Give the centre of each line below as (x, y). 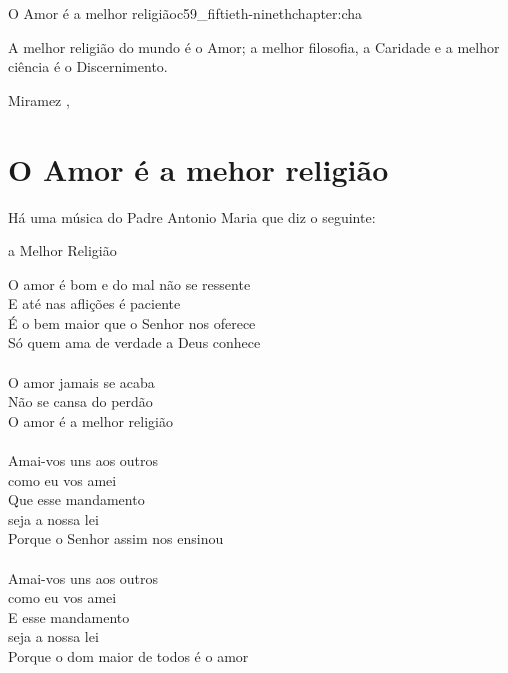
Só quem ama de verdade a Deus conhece (134, 342)
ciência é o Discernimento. (88, 66)
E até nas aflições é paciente (94, 303)
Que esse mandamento (76, 499)
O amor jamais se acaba (81, 381)
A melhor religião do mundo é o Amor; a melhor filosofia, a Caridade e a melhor (254, 46)
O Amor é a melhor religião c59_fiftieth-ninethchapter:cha (185, 13)
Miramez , (39, 99)
